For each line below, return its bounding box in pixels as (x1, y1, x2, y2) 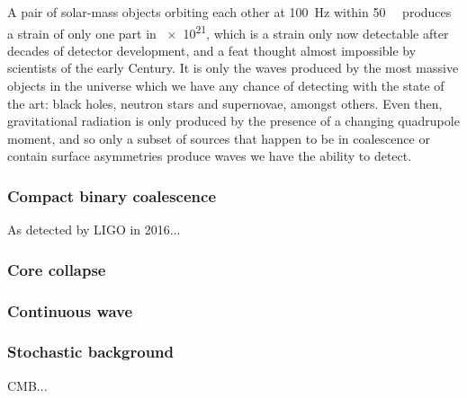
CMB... (7, 376, 48, 394)
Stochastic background (7, 341, 175, 363)
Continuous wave (7, 299, 133, 322)
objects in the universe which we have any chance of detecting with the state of (7, 76, 445, 95)
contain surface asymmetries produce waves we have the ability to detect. (7, 146, 412, 165)
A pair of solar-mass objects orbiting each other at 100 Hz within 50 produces (7, 3, 452, 21)
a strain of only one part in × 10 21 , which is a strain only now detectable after (7, 21, 449, 42)
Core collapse (7, 258, 106, 280)
